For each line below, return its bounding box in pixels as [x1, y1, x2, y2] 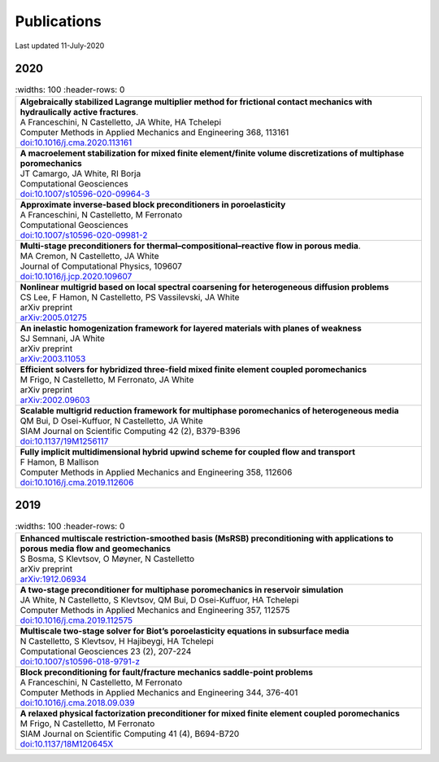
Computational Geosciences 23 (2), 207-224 [20, 646, 192, 657]
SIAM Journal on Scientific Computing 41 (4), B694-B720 [20, 728, 240, 739]
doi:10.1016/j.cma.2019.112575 [20, 615, 133, 626]
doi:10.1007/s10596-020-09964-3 [20, 188, 150, 199]
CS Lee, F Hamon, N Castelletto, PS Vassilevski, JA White [20, 291, 240, 303]
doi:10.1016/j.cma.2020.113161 [20, 137, 133, 148]
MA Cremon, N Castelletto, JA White [20, 250, 159, 261]
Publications [15, 12, 102, 30]
